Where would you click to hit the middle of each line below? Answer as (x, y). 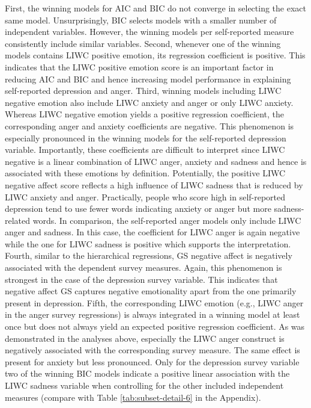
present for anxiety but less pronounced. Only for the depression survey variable (152, 361)
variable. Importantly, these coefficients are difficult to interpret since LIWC (145, 150)
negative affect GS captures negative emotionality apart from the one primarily (151, 291)
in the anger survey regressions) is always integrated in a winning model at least (152, 314)
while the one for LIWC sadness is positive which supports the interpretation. (148, 243)
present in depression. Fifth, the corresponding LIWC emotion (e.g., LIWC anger (154, 302)
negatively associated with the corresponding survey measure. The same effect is (152, 350)
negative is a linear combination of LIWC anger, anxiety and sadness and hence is (156, 161)
